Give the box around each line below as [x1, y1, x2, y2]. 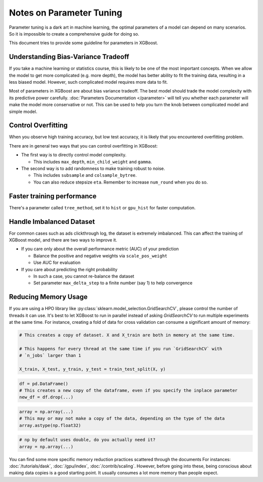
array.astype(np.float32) [19, 423, 81, 428]
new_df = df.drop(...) [19, 394, 74, 400]
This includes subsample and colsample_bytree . [33, 172, 137, 178]
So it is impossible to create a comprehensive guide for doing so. [9, 31, 139, 37]
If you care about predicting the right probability [21, 266, 118, 272]
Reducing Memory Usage [9, 293, 88, 301]
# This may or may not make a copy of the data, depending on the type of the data [19, 416, 225, 421]
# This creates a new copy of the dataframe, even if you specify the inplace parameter [19, 388, 238, 393]
